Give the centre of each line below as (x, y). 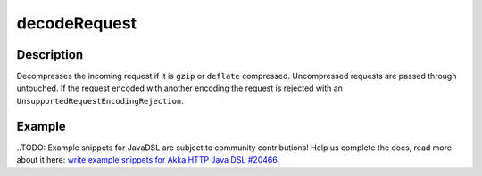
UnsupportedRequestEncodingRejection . (100, 100)
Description (50, 55)
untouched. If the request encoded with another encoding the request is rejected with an (180, 88)
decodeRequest (77, 23)
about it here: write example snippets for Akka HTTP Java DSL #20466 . (148, 160)
